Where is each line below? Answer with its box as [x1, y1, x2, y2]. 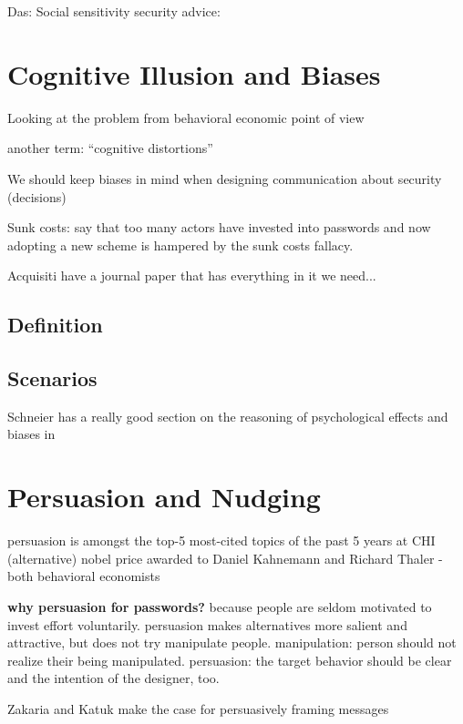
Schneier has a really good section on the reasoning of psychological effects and [7, 406, 448, 425]
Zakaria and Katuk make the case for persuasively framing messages [7, 699, 389, 718]
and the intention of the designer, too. [7, 668, 220, 688]
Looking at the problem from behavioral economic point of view [7, 107, 365, 127]
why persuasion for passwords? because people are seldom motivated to [7, 597, 432, 616]
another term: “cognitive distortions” [7, 138, 213, 158]
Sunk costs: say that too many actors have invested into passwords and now [7, 218, 431, 237]
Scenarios [7, 364, 98, 393]
